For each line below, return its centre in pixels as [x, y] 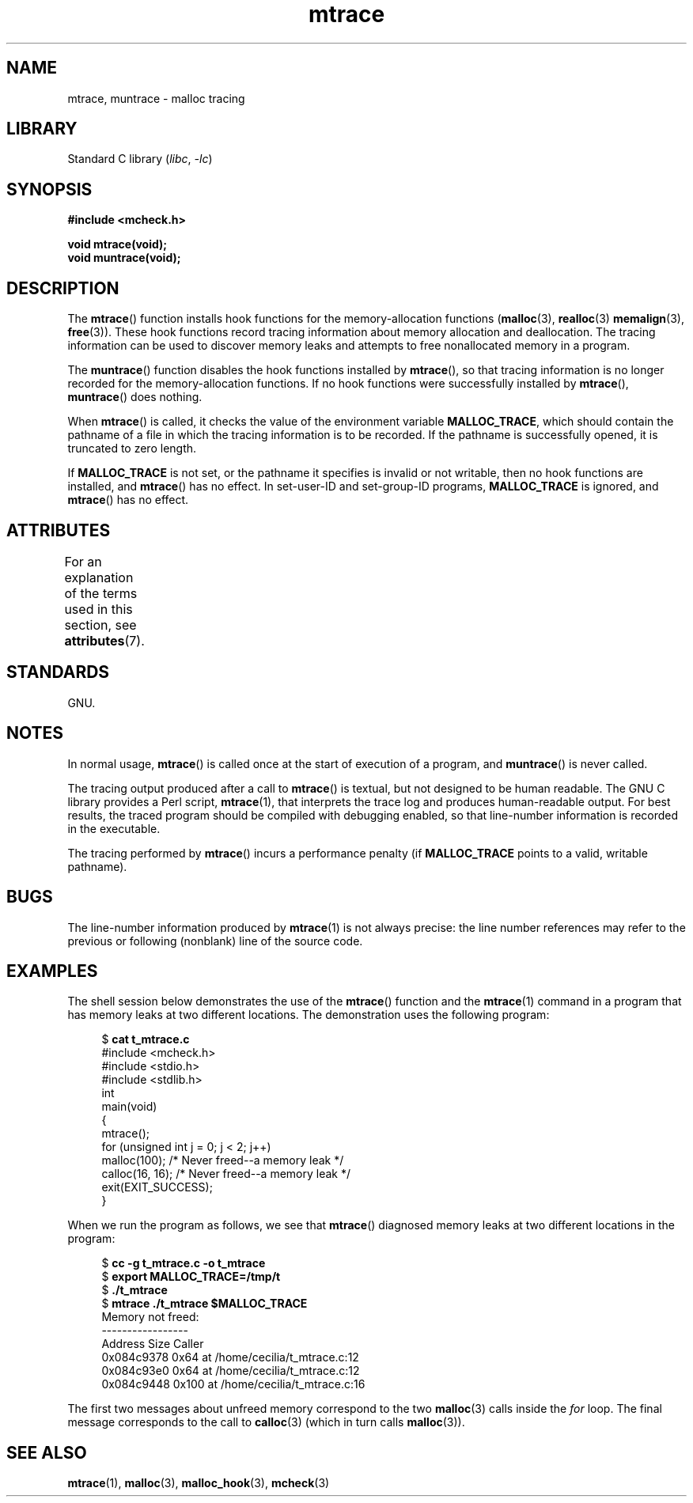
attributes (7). [104, 640]
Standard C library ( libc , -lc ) [140, 159]
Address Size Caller [153, 1344]
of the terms [101, 593]
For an [83, 561]
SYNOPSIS [49, 189]
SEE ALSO [47, 1452]
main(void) [129, 1107]
